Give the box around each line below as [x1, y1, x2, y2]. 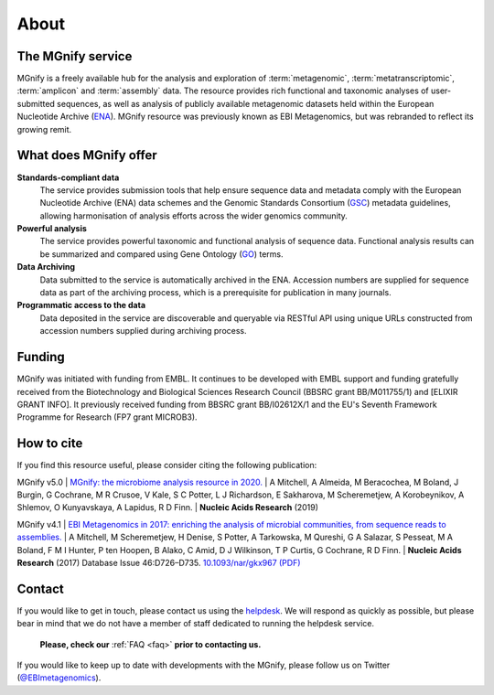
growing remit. [16, 123, 72, 134]
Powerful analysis [16, 223, 87, 234]
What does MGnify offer [16, 147, 157, 164]
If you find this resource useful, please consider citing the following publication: [16, 460, 317, 471]
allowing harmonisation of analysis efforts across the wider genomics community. [39, 210, 348, 221]
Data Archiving [16, 262, 76, 273]
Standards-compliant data [16, 172, 120, 183]
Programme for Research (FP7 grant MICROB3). [16, 412, 198, 422]
